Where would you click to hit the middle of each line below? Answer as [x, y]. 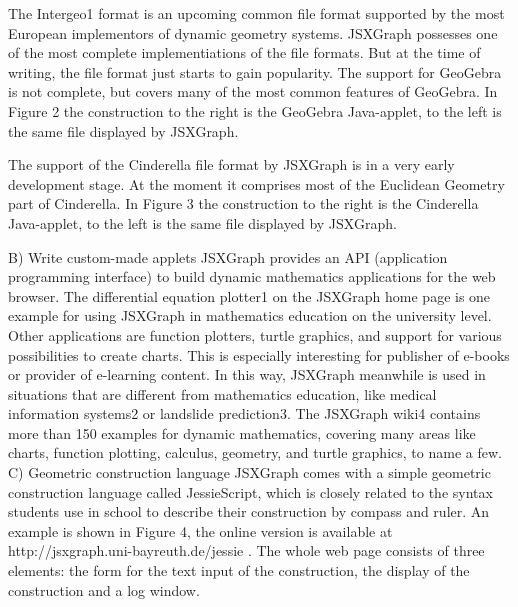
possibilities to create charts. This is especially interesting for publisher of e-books [259, 354]
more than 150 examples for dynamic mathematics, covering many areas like [242, 432]
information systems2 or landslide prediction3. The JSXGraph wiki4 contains [244, 413]
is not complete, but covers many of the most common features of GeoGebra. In [253, 91]
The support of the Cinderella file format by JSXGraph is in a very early [231, 164]
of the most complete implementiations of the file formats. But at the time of [244, 52]
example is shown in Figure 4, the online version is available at [200, 530]
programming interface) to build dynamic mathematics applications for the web [252, 276]
